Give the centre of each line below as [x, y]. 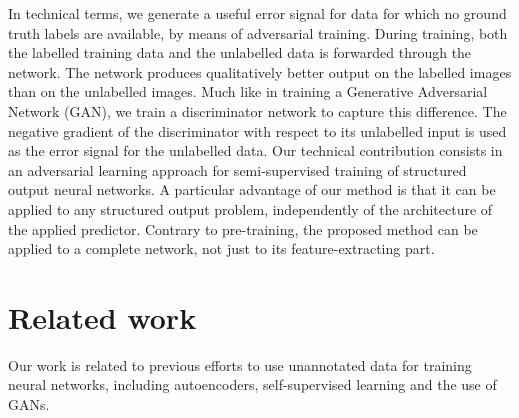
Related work [102, 316]
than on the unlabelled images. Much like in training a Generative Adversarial [248, 91]
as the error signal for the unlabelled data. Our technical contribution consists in [255, 150]
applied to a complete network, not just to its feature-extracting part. [221, 248]
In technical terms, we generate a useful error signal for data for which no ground [257, 13]
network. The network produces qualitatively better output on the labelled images [260, 71]
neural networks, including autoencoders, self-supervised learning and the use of [252, 384]
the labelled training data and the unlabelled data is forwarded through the [240, 52]
